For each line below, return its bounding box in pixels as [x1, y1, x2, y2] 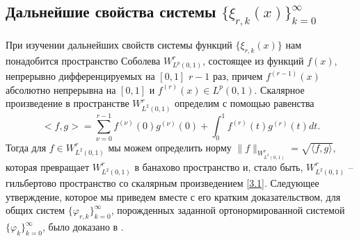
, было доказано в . [42, 219, 124, 234]
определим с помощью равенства [175, 96, 314, 110]
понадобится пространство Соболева [6, 53, 161, 67]
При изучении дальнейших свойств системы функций [6, 38, 232, 51]
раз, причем [212, 69, 263, 83]
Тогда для [6, 140, 47, 154]
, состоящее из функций [202, 53, 304, 67]
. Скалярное [254, 82, 305, 97]
